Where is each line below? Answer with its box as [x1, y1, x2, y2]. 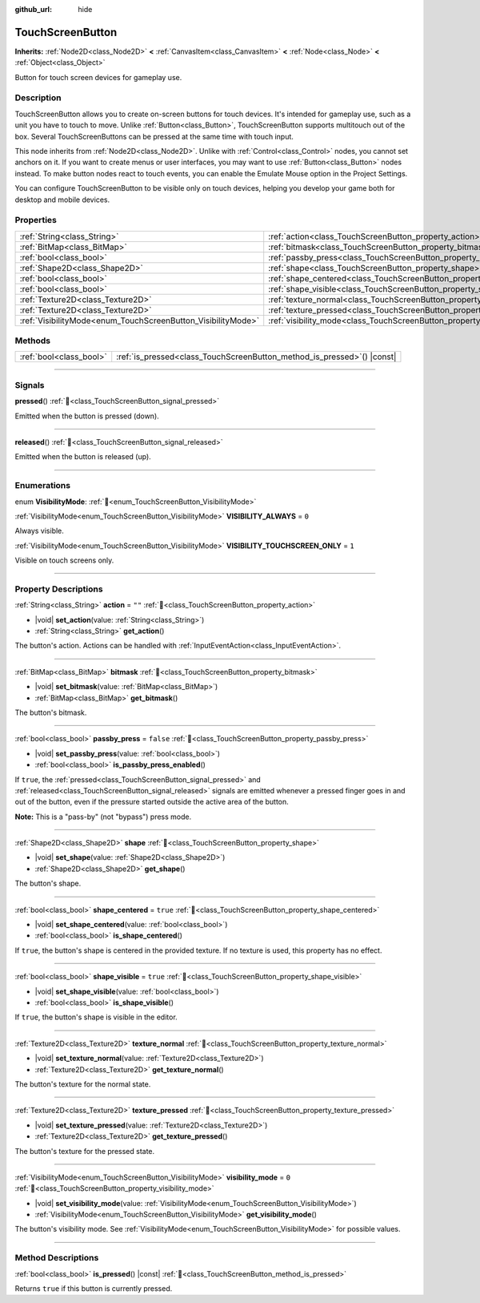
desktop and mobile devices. [14, 195, 110, 204]
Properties [14, 215, 58, 226]
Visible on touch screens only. [14, 555, 114, 565]
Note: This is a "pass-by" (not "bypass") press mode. [14, 812, 192, 821]
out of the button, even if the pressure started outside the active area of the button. [14, 797, 290, 807]
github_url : [14, 5, 52, 14]
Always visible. [14, 526, 64, 536]
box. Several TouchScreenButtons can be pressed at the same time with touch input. [14, 131, 294, 141]
